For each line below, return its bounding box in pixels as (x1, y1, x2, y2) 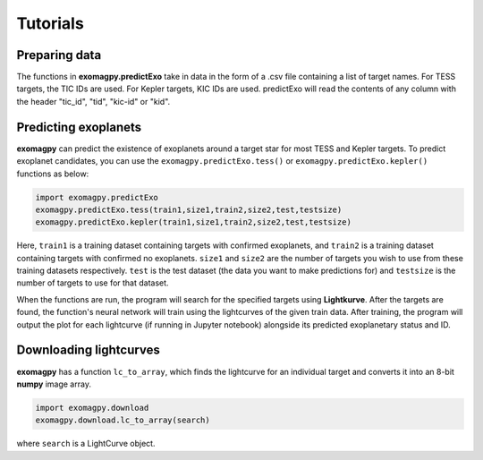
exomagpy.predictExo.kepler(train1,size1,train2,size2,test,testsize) (35, 217, 352, 227)
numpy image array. (16, 379, 91, 389)
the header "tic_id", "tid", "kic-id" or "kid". (16, 96, 171, 106)
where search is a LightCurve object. (16, 439, 156, 449)
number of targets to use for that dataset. (16, 277, 169, 288)
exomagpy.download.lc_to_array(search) (35, 415, 210, 425)
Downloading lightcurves (16, 343, 160, 358)
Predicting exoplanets (16, 119, 142, 134)
